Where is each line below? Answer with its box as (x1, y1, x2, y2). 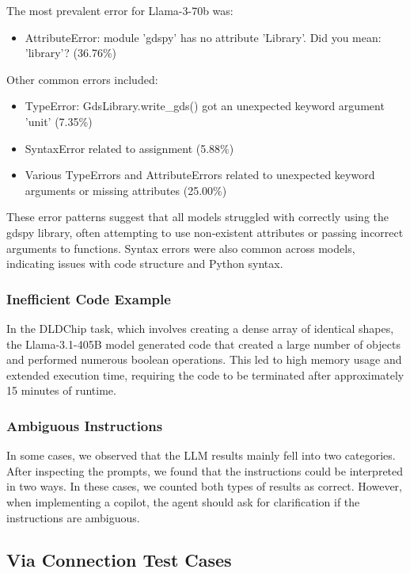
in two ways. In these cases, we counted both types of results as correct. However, (6, 478, 402, 495)
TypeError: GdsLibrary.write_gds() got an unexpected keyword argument (25, 97, 385, 114)
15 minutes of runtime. (6, 382, 116, 399)
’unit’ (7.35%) (25, 113, 93, 129)
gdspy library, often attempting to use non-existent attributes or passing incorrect (6, 223, 404, 240)
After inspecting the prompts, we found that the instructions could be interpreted (6, 462, 404, 479)
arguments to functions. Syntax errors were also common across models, (6, 239, 355, 256)
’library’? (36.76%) (25, 44, 117, 61)
